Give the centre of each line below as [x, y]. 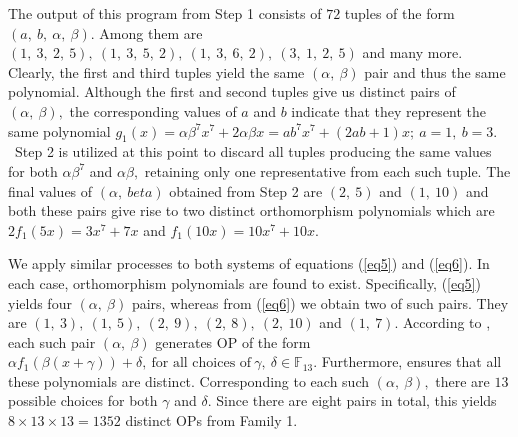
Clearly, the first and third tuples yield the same [156, 71]
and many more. [412, 52]
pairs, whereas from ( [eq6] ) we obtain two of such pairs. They [320, 302]
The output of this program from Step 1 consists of [165, 13]
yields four [40, 302]
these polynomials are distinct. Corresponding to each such [189, 380]
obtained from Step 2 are [246, 190]
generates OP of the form [233, 341]
